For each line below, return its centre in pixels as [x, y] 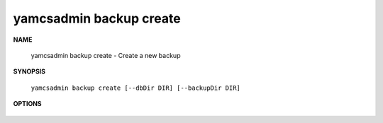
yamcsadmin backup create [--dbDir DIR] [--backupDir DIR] [136, 88]
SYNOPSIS [29, 71]
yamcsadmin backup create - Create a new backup [106, 55]
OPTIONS [27, 104]
